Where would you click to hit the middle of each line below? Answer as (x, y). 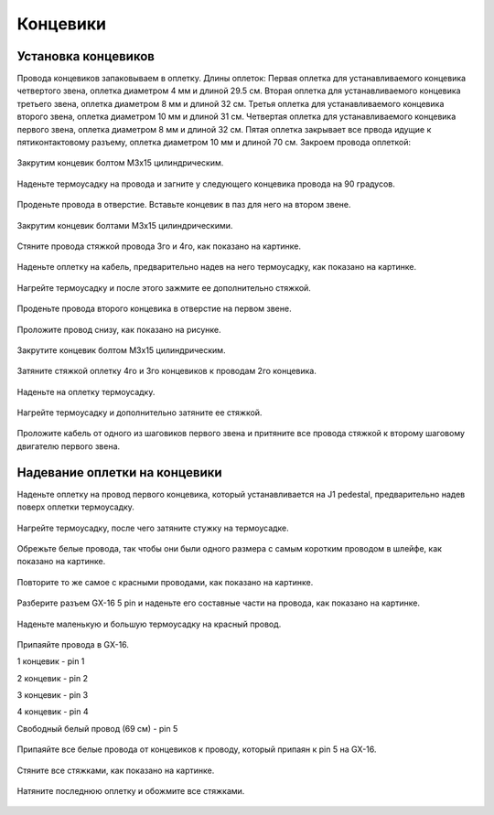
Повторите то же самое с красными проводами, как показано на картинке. (165, 582)
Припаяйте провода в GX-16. (73, 644)
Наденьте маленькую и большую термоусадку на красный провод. (149, 624)
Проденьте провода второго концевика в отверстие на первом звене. (154, 309)
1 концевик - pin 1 (51, 661)
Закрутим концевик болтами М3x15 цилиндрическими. (125, 225)
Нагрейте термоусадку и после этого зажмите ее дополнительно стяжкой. (164, 287)
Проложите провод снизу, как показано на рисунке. (119, 329)
